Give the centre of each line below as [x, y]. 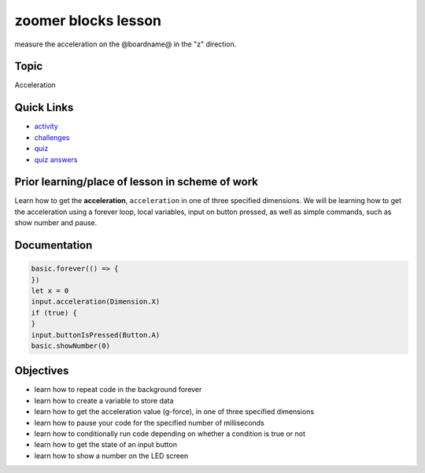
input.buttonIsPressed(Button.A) [96, 335]
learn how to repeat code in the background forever [118, 390]
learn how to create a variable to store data [104, 401]
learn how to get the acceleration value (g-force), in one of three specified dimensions [174, 412]
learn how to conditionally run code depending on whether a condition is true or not [170, 434]
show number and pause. [56, 223]
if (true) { [54, 312]
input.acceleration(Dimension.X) [96, 302]
